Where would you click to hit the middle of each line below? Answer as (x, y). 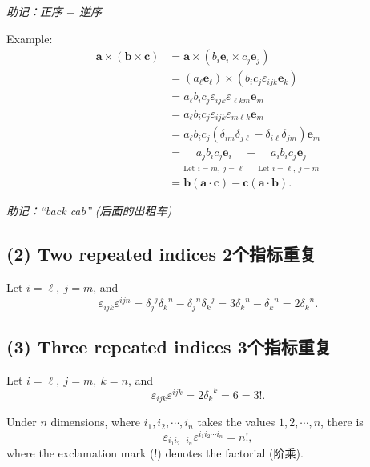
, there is (342, 422)
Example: (30, 38)
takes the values (236, 422)
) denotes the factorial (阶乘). (230, 452)
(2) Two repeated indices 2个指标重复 (162, 254)
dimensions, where (95, 422)
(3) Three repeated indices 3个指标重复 (169, 346)
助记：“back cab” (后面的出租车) (89, 211)
